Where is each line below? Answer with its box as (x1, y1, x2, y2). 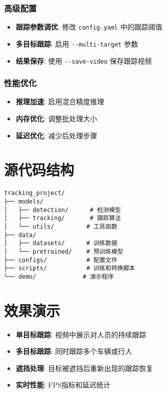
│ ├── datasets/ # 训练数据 (4, 240, 117, 247)
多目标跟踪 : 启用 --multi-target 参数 (15, 38, 138, 49)
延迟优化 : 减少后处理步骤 (15, 130, 97, 140)
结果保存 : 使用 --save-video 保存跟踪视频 (15, 55, 152, 66)
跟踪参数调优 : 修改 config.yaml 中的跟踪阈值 (15, 22, 162, 32)
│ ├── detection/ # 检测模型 (4, 206, 121, 214)
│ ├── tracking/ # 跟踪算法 (4, 215, 121, 222)
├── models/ (4, 198, 43, 205)
